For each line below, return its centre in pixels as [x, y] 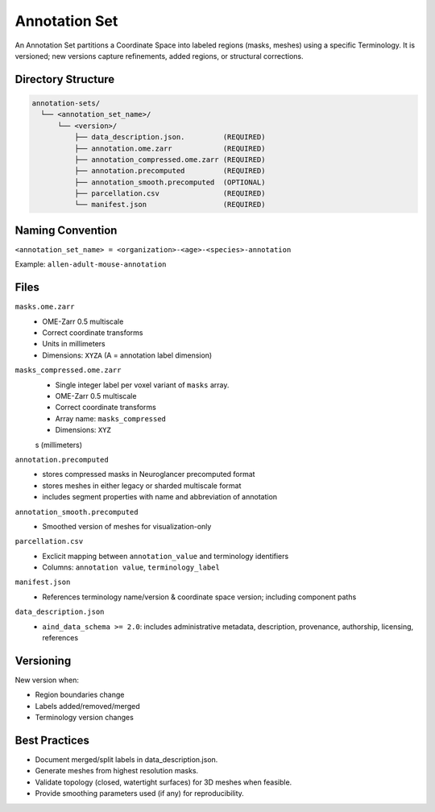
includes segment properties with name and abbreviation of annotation [160, 497]
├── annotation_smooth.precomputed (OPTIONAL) [170, 182]
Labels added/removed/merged [87, 706]
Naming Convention [66, 230]
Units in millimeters [74, 344]
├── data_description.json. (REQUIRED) [170, 137]
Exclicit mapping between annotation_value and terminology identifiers [166, 556]
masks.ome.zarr [45, 307]
